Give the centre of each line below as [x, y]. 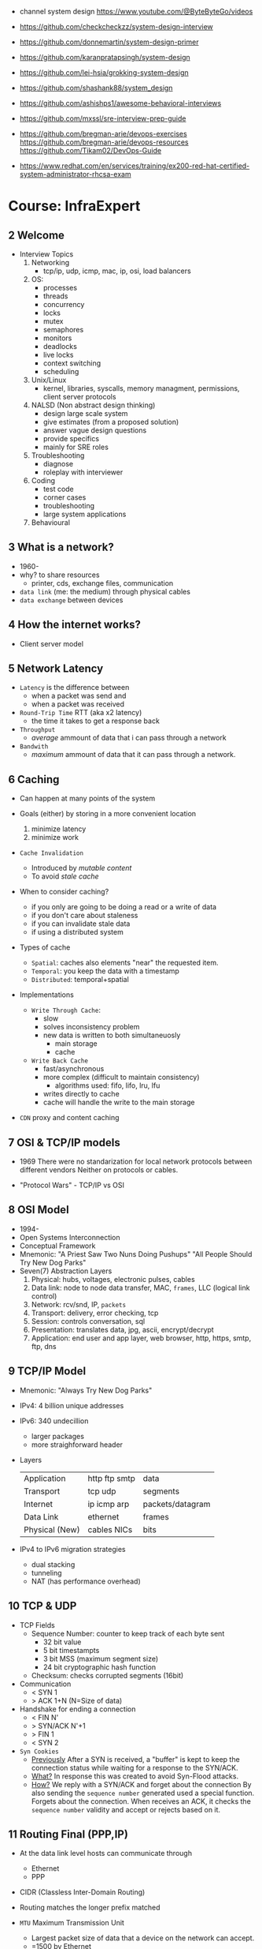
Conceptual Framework [57, 1246]
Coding [43, 480]
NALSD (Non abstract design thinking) [93, 405]
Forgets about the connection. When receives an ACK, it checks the [141, 1801]
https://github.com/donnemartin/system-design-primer [109, 42]
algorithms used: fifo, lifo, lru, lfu [107, 1085]
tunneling [46, 1572]
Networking [50, 262]
